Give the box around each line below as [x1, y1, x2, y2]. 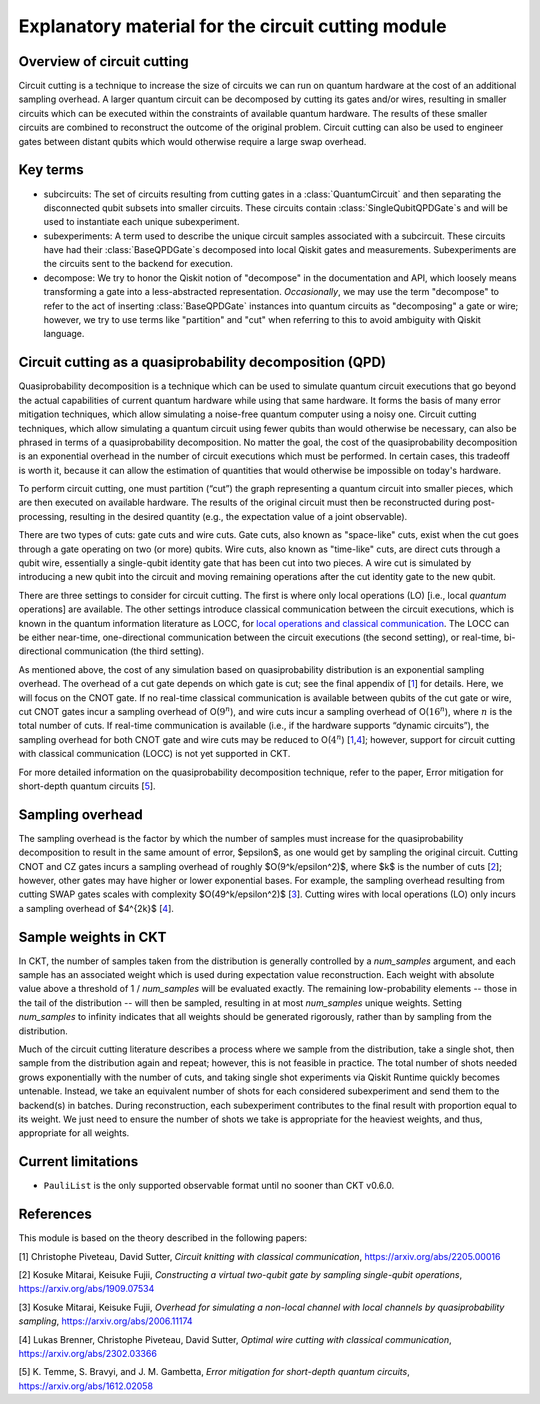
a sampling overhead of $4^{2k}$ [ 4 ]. [18, 902, 175, 914]
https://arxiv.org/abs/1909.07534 [18, 1283, 155, 1295]
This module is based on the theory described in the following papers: [18, 1232, 308, 1244]
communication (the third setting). [63, 645, 205, 657]
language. [43, 328, 85, 340]
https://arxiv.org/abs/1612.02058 [18, 1380, 154, 1392]
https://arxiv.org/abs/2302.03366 [18, 1347, 157, 1359]
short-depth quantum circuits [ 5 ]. [18, 780, 156, 792]
